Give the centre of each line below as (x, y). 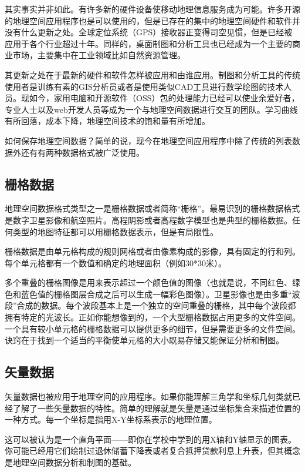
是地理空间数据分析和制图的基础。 (70, 462)
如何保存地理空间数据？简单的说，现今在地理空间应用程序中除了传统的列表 (148, 140)
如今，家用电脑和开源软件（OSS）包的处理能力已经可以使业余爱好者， (164, 98)
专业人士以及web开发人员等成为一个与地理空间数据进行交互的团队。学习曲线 (151, 109)
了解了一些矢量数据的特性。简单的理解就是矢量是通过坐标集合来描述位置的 (156, 408)
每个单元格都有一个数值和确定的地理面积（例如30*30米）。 (116, 262)
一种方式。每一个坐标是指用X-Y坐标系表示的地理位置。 (111, 419)
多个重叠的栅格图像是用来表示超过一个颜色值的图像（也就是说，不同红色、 (148, 282)
